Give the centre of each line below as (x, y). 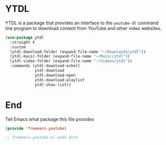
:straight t (23, 42)
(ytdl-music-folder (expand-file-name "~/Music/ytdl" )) (70, 56)
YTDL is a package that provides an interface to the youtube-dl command (82, 23)
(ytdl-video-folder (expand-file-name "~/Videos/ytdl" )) (71, 61)
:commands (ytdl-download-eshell (45, 66)
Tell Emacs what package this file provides (50, 119)
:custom (18, 47)
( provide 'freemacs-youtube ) (36, 128)
